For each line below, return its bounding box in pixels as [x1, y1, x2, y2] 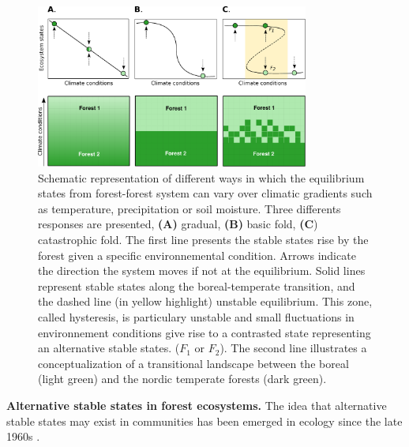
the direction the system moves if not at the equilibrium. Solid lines [38, 262, 366, 279]
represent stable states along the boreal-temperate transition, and [38, 277, 355, 294]
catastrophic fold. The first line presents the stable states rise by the [38, 231, 369, 248]
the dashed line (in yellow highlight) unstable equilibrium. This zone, [38, 293, 373, 310]
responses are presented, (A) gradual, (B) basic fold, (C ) [38, 216, 318, 232]
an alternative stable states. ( [38, 340, 180, 356]
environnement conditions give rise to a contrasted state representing [38, 324, 371, 340]
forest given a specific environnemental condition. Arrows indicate [38, 246, 356, 263]
